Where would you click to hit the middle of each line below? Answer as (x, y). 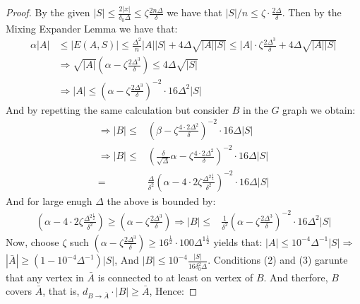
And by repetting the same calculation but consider (118, 109)
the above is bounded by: (161, 200)
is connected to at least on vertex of (175, 277)
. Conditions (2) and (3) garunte (278, 260)
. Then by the (312, 12)
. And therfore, (296, 277)
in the (255, 109)
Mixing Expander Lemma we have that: (92, 28)
